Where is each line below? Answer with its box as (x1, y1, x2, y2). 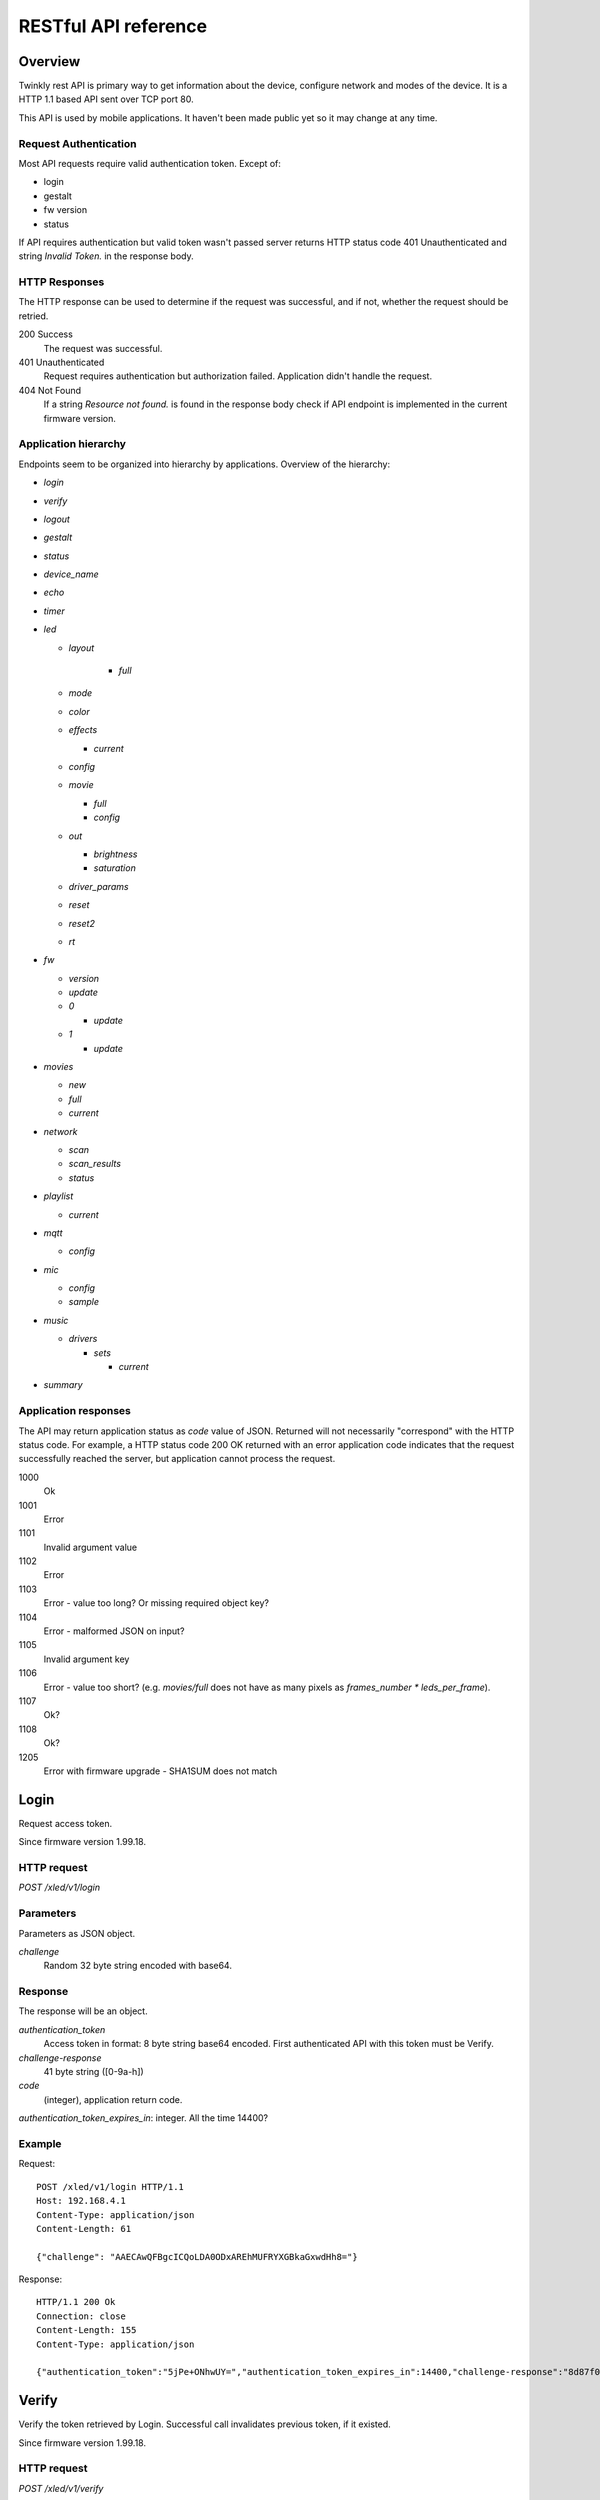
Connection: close (36, 2310, 127, 2322)
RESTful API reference (18, 15, 208, 37)
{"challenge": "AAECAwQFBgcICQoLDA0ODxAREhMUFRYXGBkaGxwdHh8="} (36, 2251, 359, 2262)
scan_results (68, 1158, 122, 1170)
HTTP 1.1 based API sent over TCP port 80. (18, 93, 194, 105)
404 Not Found (18, 384, 82, 396)
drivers (68, 1333, 98, 1345)
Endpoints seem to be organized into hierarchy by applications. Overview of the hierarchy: (18, 458, 390, 470)
